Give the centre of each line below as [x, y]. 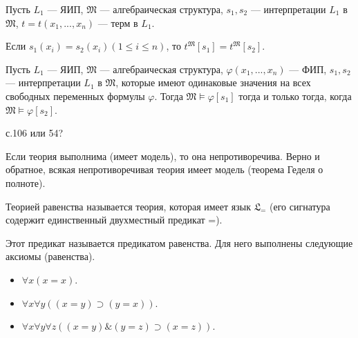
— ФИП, [308, 69]
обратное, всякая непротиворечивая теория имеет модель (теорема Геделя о [164, 169]
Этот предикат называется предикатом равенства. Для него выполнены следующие [179, 242]
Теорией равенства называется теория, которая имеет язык [128, 206]
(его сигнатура [300, 206]
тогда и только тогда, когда [295, 96]
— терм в [118, 22]
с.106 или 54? [35, 133]
